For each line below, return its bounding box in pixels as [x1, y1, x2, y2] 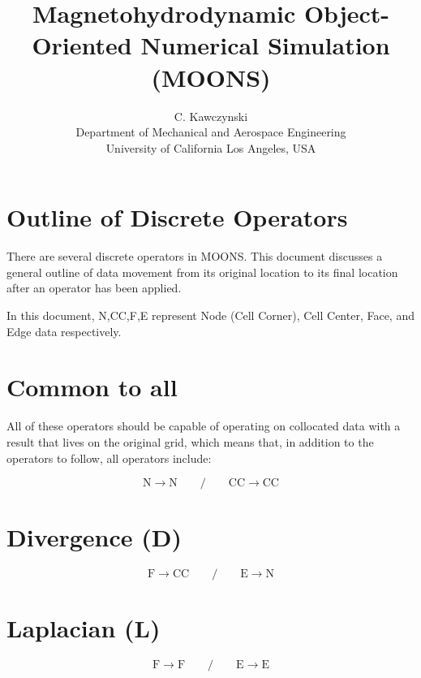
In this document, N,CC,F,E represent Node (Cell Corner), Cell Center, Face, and [6, 307, 415, 323]
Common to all [6, 370, 178, 404]
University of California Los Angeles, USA [105, 139, 316, 156]
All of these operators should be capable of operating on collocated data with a [6, 417, 401, 434]
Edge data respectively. [6, 322, 122, 339]
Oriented [32, 28, 132, 62]
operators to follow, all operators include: [6, 449, 212, 466]
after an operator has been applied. [6, 279, 182, 296]
